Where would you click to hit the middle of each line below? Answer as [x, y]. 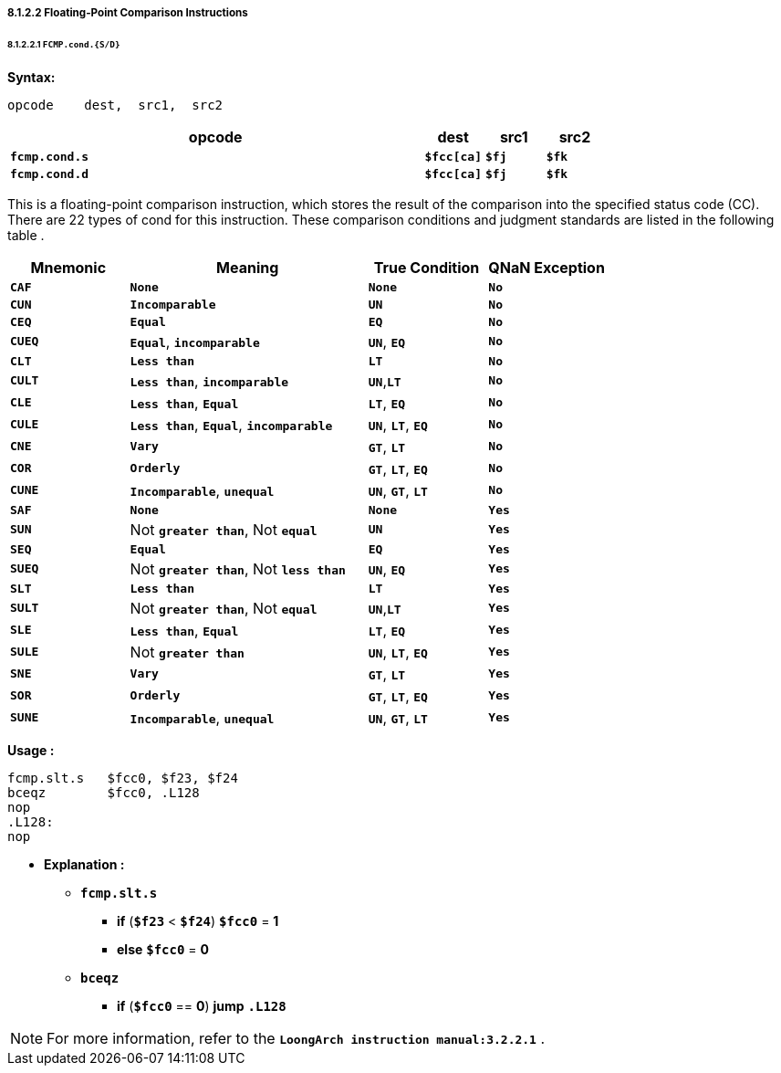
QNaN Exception [547, 267]
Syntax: [31, 77]
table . [26, 235]
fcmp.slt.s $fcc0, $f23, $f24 [123, 778]
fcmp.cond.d [50, 174]
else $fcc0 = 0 [163, 949]
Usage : [31, 750]
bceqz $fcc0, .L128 [104, 792]
